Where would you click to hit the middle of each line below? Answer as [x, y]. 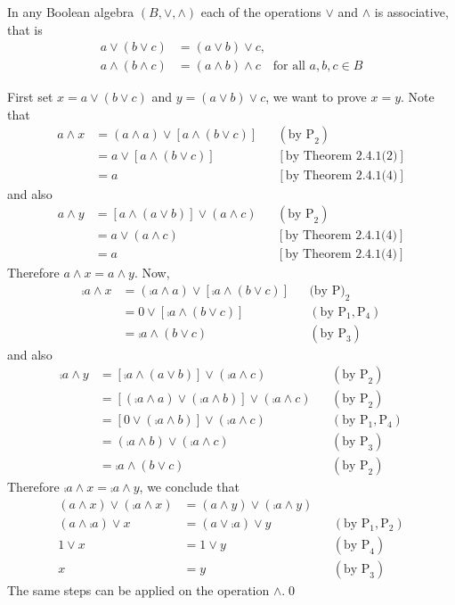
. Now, [152, 273]
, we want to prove [316, 97]
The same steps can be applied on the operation [138, 590]
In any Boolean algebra [71, 12]
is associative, [411, 12]
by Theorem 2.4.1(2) [341, 157]
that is [25, 29]
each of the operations [261, 12]
